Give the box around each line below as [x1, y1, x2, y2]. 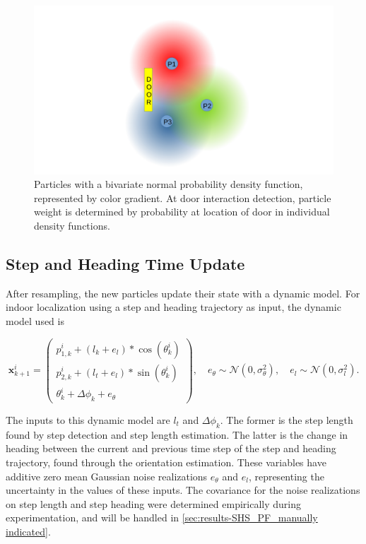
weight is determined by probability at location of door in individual [34, 204, 330, 219]
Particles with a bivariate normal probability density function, [34, 177, 303, 191]
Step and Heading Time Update [6, 252, 245, 274]
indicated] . [6, 524, 51, 538]
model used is [6, 313, 64, 328]
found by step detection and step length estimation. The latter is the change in [6, 427, 348, 442]
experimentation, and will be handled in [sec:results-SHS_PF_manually [6, 510, 318, 525]
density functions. [34, 218, 110, 232]
